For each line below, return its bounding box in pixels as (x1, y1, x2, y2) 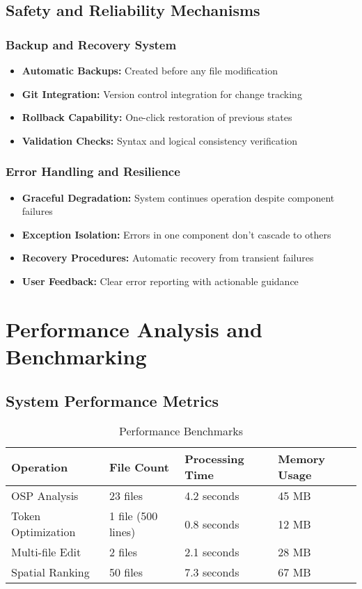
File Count (109, 458, 169, 475)
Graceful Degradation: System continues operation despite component (22, 190, 335, 204)
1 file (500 (109, 508, 158, 524)
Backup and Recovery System (6, 35, 177, 53)
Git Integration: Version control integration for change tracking (22, 86, 302, 101)
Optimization (11, 524, 76, 540)
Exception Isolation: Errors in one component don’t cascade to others (22, 227, 331, 241)
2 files (109, 544, 138, 560)
